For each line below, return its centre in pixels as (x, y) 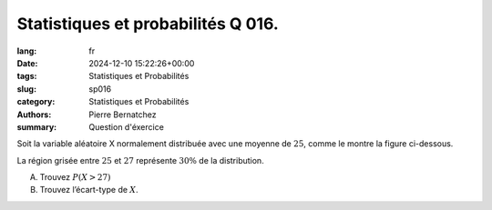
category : (36, 102)
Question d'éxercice (126, 126)
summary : (37, 126)
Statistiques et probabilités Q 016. (148, 24)
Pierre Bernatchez (123, 115)
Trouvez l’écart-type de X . (89, 190)
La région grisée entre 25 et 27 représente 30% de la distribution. (140, 160)
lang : (27, 51)
